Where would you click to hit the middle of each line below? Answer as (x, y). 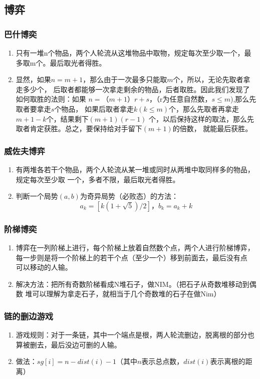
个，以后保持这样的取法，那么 (198, 118)
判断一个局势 (37, 196)
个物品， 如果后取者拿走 (94, 108)
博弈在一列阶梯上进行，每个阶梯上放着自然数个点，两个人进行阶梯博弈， (135, 247)
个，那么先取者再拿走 (204, 108)
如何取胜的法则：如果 (51, 99)
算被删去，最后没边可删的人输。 (68, 344)
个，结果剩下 (67, 118)
